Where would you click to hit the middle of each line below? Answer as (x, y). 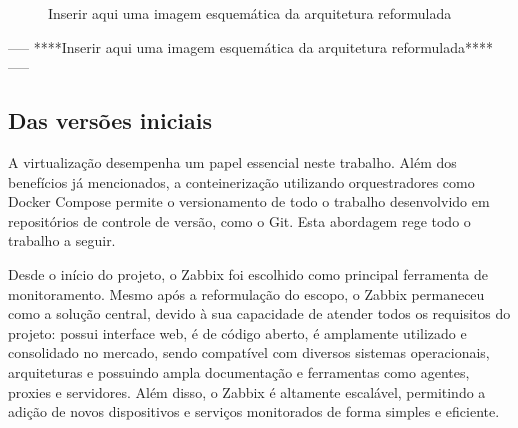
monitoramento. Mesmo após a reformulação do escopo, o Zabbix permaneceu (246, 293)
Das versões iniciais (110, 120)
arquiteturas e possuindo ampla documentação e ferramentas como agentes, (239, 371)
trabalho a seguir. (62, 240)
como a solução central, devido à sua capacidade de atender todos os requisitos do (259, 313)
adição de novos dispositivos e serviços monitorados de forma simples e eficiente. (254, 411)
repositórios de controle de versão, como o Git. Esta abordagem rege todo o (239, 220)
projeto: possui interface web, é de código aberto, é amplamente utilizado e (237, 332)
